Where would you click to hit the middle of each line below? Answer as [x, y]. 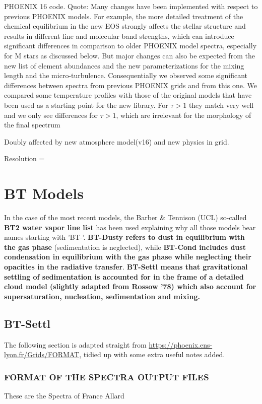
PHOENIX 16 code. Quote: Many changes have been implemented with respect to [131, 6]
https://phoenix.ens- [181, 344]
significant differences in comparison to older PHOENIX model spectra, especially [130, 46]
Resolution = [24, 158]
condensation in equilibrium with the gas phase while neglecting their [128, 257]
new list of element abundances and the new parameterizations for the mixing [124, 65]
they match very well [221, 105]
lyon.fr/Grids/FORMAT [42, 354]
